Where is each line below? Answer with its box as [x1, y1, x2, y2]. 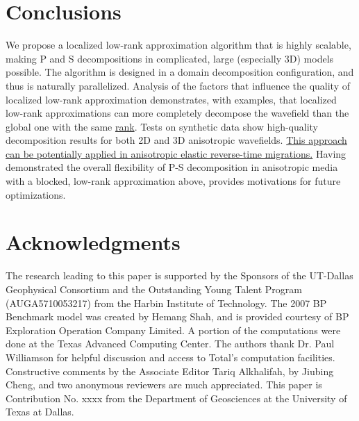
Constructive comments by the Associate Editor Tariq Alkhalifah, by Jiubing [6, 363, 334, 378]
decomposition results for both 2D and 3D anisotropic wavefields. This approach [6, 133, 347, 147]
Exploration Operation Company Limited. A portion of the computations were [6, 322, 341, 337]
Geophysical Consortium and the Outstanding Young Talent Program [6, 281, 302, 296]
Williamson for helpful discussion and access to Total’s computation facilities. [6, 349, 335, 364]
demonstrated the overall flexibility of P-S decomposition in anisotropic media [6, 160, 338, 174]
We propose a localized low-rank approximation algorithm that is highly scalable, [6, 38, 351, 52]
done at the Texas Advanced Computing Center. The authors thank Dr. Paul [6, 336, 335, 351]
